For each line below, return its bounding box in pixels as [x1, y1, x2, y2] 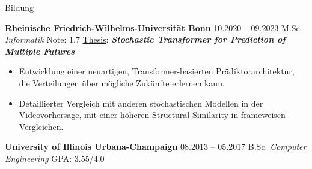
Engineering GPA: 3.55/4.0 [5, 152, 105, 164]
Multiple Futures [5, 44, 75, 57]
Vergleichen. [19, 120, 64, 132]
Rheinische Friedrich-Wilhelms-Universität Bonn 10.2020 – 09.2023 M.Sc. [5, 21, 302, 34]
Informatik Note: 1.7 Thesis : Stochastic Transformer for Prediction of [5, 33, 286, 46]
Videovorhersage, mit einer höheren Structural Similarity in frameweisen [19, 108, 286, 121]
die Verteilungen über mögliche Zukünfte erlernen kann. [19, 76, 225, 89]
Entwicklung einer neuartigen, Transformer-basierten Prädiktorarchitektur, [19, 65, 295, 77]
